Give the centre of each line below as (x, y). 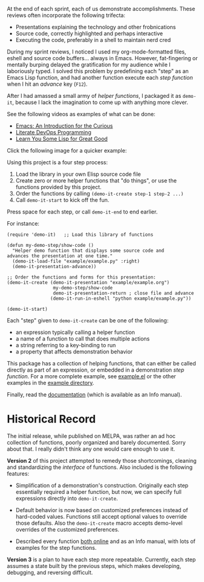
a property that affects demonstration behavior (74, 352)
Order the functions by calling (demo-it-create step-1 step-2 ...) (100, 193)
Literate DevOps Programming (53, 132)
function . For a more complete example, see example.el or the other (91, 376)
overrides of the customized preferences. (67, 529)
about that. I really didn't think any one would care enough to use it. (91, 449)
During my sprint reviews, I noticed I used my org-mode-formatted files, (97, 52)
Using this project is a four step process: (58, 162)
